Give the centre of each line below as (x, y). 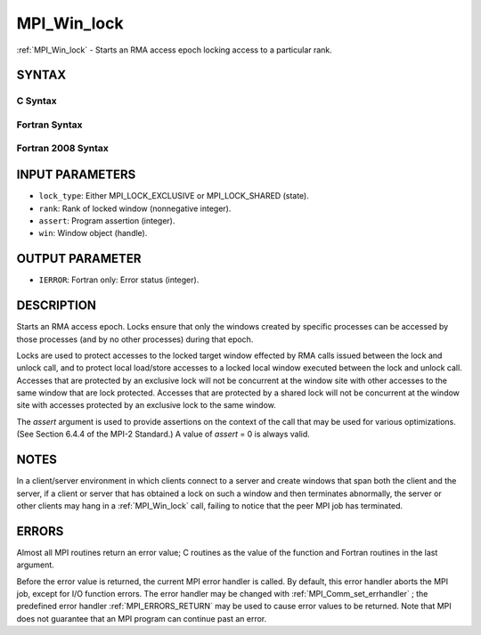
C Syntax (37, 101)
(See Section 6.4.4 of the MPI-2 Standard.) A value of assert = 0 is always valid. (163, 434)
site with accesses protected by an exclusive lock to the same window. (146, 405)
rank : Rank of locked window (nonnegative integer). (135, 208)
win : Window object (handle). (93, 233)
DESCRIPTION (57, 306)
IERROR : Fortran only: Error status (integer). (119, 280)
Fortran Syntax (49, 125)
